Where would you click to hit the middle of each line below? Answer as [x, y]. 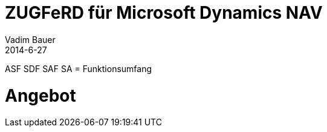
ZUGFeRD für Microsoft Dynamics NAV [164, 13]
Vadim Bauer [30, 39]
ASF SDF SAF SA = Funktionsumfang [79, 68]
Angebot [40, 95]
